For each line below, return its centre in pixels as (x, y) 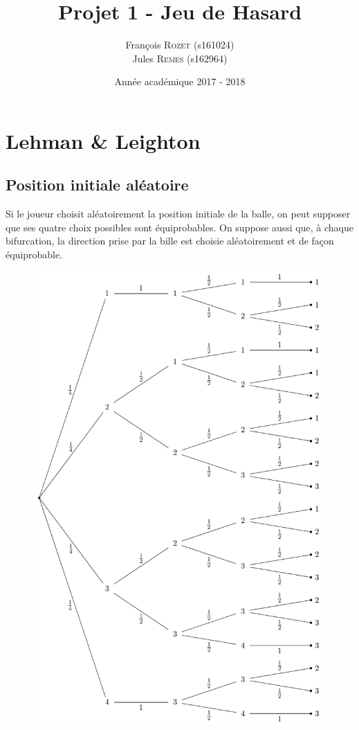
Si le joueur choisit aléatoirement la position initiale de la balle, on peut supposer (178, 214)
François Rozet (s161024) (180, 45)
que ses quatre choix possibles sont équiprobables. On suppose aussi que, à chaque (179, 227)
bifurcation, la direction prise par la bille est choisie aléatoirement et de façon (170, 241)
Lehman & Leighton (103, 140)
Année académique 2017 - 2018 (180, 81)
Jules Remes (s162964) (180, 58)
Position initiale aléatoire (97, 185)
